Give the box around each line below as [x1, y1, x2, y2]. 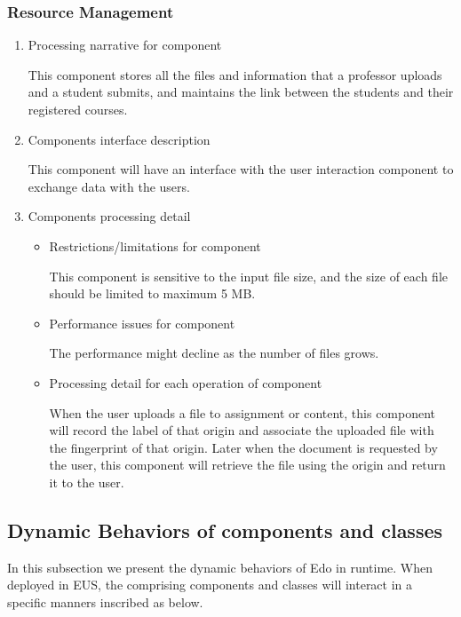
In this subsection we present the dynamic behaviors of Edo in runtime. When [7, 558, 433, 576]
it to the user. [49, 472, 124, 491]
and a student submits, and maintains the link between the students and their [28, 83, 454, 101]
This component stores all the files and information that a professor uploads [28, 65, 442, 83]
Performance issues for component [49, 313, 235, 332]
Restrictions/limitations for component [49, 236, 261, 255]
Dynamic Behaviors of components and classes [7, 516, 443, 543]
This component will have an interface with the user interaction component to [28, 160, 454, 178]
